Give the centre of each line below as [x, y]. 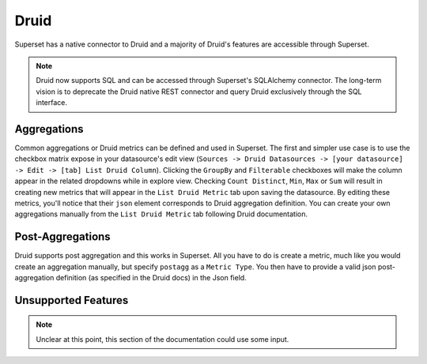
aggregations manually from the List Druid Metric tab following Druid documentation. [161, 214]
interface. [51, 103]
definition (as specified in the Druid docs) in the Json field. [151, 278]
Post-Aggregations [62, 237]
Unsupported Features [72, 300]
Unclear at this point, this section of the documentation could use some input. [162, 339]
